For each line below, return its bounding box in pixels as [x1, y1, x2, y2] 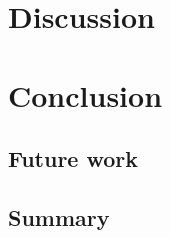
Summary [8, 201, 110, 232]
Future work [8, 143, 139, 174]
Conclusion [8, 74, 163, 115]
